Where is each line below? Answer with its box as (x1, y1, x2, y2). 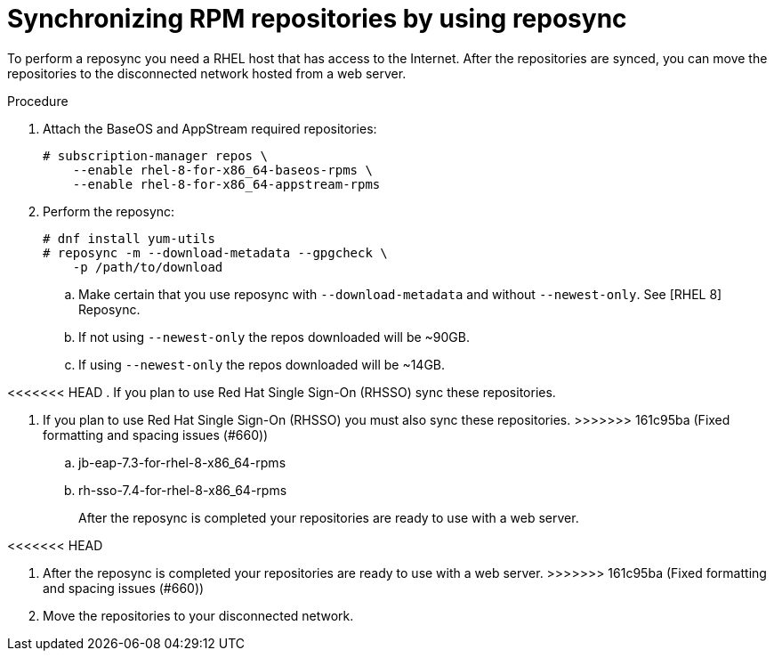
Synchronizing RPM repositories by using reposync (7, 4, 627, 34)
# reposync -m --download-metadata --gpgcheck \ (43, 245, 388, 260)
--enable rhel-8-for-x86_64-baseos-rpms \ (72, 162, 373, 177)
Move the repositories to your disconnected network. (43, 607, 354, 623)
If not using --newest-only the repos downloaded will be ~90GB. (78, 329, 471, 345)
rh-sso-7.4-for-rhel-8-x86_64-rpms (78, 482, 287, 498)
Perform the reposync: (43, 203, 175, 219)
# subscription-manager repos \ (43, 148, 268, 163)
